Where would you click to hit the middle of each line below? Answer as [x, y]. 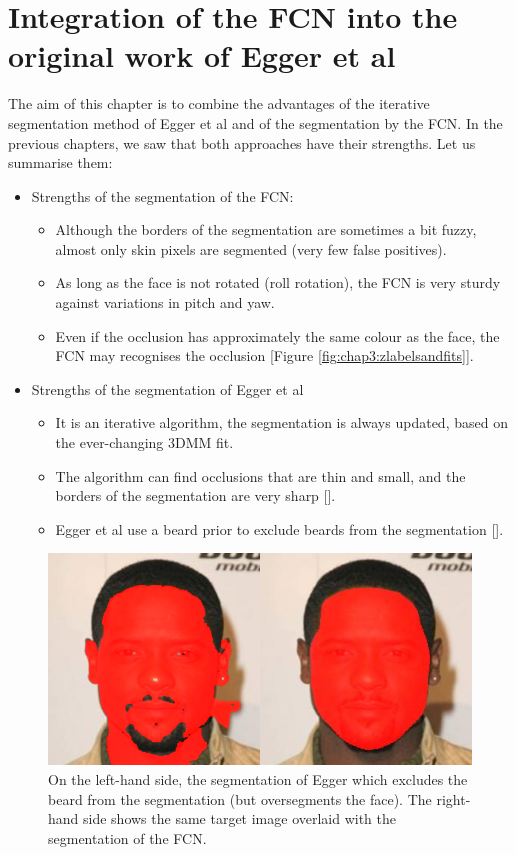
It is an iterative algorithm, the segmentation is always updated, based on [281, 422]
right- [453, 798]
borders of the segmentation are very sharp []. [195, 495]
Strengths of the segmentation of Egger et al [167, 388]
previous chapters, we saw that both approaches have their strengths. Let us [242, 142]
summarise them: [60, 162]
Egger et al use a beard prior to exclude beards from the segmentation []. [279, 528]
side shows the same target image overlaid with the [240, 818]
